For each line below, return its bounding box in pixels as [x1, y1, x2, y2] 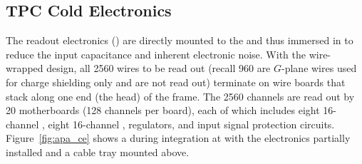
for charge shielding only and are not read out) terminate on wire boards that [6, 74, 346, 89]
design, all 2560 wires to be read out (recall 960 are [46, 61, 271, 76]
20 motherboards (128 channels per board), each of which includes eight [6, 103, 320, 118]
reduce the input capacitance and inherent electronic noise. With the [6, 46, 306, 61]
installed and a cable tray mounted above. [6, 144, 190, 159]
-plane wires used [281, 61, 357, 76]
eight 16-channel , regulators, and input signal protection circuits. [48, 116, 335, 131]
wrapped [6, 61, 43, 76]
